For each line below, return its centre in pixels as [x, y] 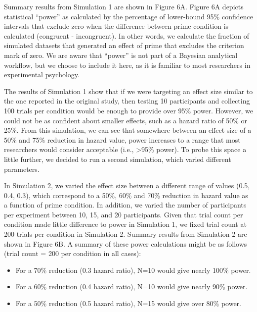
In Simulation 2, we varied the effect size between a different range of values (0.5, [127, 185]
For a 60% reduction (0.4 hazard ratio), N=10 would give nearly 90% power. [131, 286]
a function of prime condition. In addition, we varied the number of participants [125, 205]
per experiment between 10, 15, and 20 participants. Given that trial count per [124, 214]
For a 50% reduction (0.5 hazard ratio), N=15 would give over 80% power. [128, 303]
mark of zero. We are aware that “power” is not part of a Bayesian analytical [121, 55]
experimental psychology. [42, 75]
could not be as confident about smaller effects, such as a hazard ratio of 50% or [126, 120]
